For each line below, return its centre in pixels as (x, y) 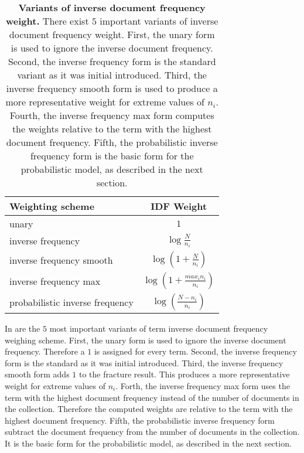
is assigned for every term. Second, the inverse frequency (195, 351)
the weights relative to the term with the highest (112, 129)
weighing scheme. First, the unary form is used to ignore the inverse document (146, 340)
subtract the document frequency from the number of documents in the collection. (152, 432)
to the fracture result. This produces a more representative (184, 374)
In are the (23, 328)
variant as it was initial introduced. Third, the (112, 75)
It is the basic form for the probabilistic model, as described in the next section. (148, 443)
